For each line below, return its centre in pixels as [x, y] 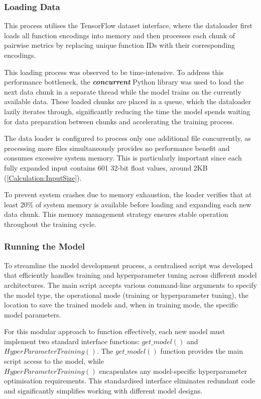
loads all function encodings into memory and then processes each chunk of [120, 35]
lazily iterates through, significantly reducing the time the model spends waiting [127, 111]
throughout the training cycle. [50, 224]
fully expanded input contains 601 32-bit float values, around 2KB [106, 167]
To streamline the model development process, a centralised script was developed [128, 265]
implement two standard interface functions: [72, 341]
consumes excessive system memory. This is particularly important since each [123, 158]
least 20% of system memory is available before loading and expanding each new [128, 204]
